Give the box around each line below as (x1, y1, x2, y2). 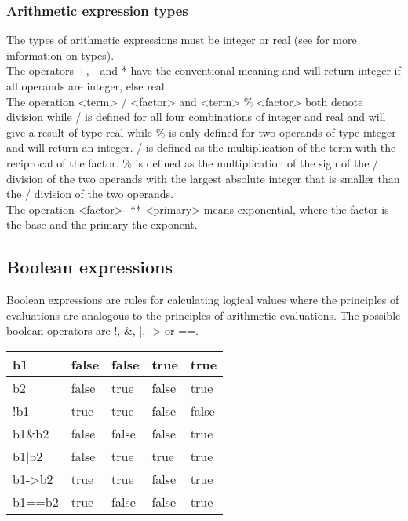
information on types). (6, 46, 115, 63)
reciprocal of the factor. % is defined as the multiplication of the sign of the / (6, 154, 379, 171)
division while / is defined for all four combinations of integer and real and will (6, 108, 386, 125)
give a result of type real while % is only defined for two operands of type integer (6, 123, 396, 140)
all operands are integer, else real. (6, 78, 168, 94)
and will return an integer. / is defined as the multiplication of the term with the (6, 139, 396, 156)
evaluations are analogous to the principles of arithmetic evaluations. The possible (6, 306, 401, 323)
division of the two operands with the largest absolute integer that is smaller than (6, 170, 400, 186)
